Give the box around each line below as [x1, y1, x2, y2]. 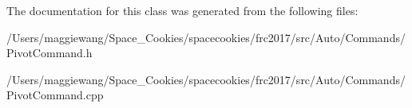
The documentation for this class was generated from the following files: [6, 2, 359, 18]
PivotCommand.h [6, 44, 93, 61]
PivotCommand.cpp [6, 87, 104, 103]
